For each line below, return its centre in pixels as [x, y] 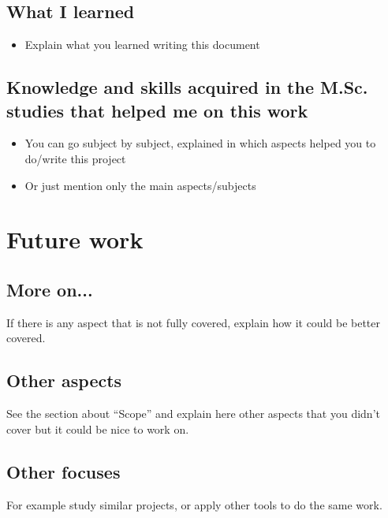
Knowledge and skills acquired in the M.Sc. [187, 87]
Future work [75, 239]
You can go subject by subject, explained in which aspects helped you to [200, 143]
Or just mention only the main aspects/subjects [140, 185]
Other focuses [63, 471]
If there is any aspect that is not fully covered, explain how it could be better [194, 322]
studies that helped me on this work [157, 110]
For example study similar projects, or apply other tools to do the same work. [194, 504]
